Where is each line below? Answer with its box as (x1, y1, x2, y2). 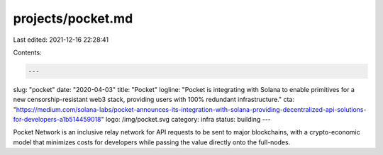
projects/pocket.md (13, 11, 133, 26)
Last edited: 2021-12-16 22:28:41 (13, 35, 109, 44)
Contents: (13, 48, 42, 57)
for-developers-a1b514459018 (13, 115, 101, 124)
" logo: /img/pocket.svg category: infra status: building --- (101, 115, 271, 124)
